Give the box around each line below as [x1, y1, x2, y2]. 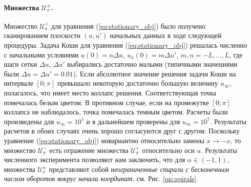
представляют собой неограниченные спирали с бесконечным [49, 164, 229, 174]
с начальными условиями [4, 49, 79, 59]
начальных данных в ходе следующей [110, 30, 222, 40]
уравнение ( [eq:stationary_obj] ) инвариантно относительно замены [4, 135, 205, 145]
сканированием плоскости [4, 30, 81, 40]
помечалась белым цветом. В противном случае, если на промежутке [4, 97, 209, 107]
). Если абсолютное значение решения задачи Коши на [73, 68, 236, 78]
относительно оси [142, 145, 195, 155]
